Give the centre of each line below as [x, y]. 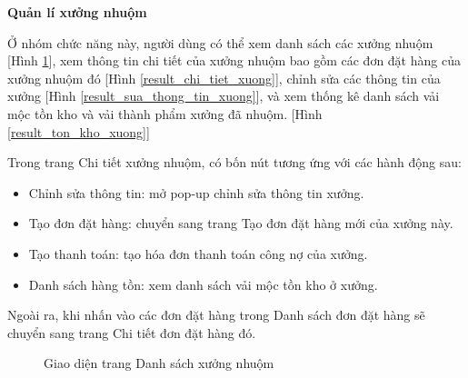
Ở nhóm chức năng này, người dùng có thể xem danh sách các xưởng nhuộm [220, 42]
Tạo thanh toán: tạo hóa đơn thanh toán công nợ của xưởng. [198, 253]
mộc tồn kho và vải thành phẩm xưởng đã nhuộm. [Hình [165, 113]
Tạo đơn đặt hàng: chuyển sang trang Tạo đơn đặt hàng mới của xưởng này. [241, 223]
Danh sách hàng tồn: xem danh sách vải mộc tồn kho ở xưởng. [203, 284]
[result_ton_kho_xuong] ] [79, 131]
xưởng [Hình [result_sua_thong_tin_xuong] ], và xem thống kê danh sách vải [224, 96]
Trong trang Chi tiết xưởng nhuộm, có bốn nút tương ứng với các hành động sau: [234, 162]
